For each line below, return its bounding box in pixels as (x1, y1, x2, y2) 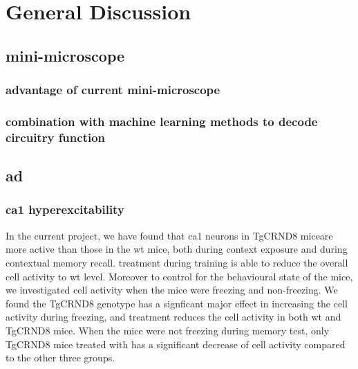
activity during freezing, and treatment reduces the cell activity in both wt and (6, 309, 341, 324)
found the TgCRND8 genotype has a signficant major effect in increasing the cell (6, 296, 348, 310)
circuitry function (6, 128, 106, 145)
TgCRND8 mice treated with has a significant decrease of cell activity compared (6, 336, 346, 351)
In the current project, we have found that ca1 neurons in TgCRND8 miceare (6, 228, 333, 242)
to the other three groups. (6, 350, 115, 365)
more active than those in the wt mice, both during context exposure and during (6, 242, 348, 256)
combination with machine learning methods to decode (6, 112, 318, 129)
